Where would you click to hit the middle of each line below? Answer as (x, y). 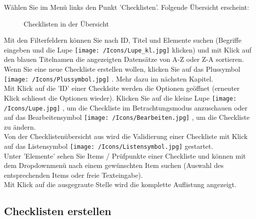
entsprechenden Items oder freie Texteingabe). (73, 175)
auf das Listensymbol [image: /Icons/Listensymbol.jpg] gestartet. (109, 146)
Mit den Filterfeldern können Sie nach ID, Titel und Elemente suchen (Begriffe (123, 40)
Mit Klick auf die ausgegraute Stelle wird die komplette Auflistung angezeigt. (120, 184)
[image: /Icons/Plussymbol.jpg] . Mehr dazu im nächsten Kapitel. (109, 78)
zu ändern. (20, 126)
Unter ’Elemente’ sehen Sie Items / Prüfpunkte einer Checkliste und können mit (125, 155)
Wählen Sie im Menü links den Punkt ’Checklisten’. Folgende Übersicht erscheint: (127, 7)
